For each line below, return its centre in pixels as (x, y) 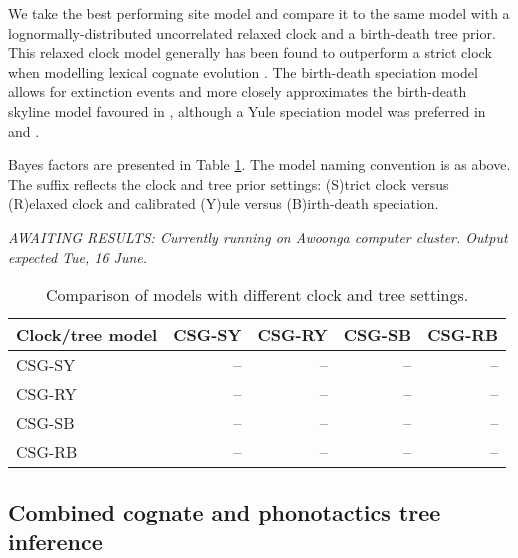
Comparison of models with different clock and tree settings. (257, 295)
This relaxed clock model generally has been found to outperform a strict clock (250, 52)
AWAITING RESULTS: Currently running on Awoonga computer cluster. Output (258, 236)
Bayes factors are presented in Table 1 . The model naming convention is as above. (259, 164)
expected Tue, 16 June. (78, 256)
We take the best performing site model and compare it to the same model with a (259, 13)
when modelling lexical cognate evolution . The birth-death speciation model (243, 71)
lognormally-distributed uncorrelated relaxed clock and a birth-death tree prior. (252, 32)
